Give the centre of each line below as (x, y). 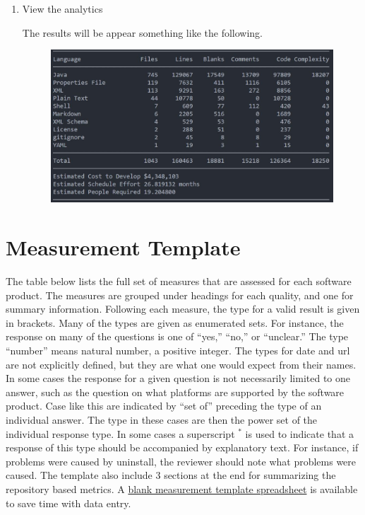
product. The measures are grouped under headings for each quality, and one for (180, 295)
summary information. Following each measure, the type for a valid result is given (183, 309)
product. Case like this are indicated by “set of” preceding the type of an (164, 406)
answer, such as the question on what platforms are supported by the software (175, 392)
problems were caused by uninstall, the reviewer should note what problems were (181, 461)
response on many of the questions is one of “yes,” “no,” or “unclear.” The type (177, 336)
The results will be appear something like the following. (142, 32)
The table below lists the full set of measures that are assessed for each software (179, 281)
